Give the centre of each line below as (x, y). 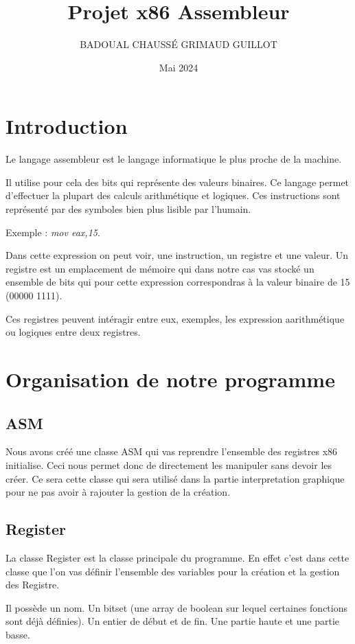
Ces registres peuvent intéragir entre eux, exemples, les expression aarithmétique (175, 318)
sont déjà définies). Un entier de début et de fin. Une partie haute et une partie (172, 621)
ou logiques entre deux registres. (73, 332)
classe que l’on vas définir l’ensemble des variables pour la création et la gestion (173, 571)
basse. (18, 634)
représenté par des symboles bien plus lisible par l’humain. (128, 209)
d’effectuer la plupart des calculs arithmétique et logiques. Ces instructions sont (173, 195)
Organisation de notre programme (170, 379)
